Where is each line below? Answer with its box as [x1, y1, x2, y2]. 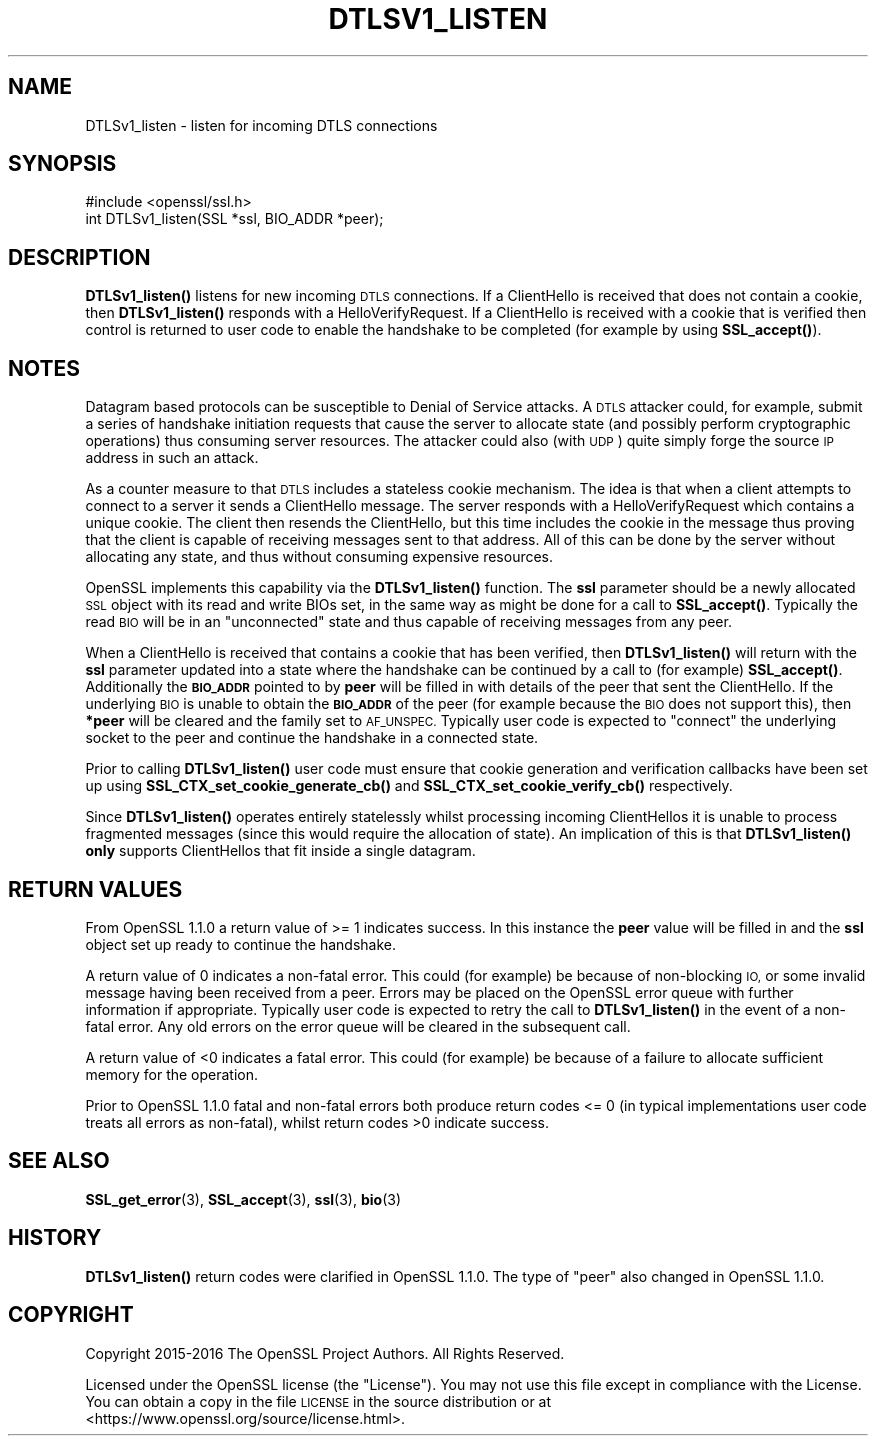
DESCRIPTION [8, 244, 151, 270]
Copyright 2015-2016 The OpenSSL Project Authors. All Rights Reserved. [85, 1344, 565, 1362]
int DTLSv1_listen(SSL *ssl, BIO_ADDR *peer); [85, 210, 384, 228]
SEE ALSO [8, 1148, 110, 1174]
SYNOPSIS [8, 151, 117, 177]
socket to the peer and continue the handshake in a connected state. [85, 729, 539, 747]
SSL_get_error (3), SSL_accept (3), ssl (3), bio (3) [85, 1190, 401, 1208]
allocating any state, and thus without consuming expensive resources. [85, 548, 554, 566]
